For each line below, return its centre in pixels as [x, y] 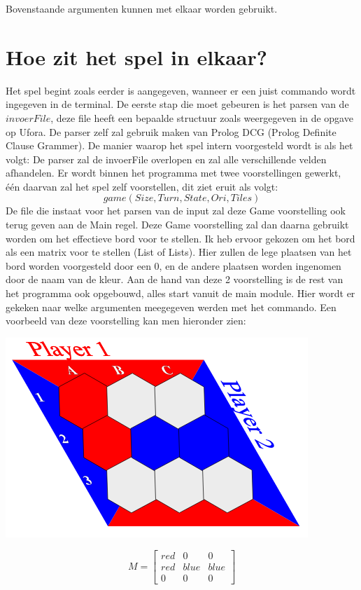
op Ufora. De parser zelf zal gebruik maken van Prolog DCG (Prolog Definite [171, 131]
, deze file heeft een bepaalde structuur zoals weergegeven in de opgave [202, 117]
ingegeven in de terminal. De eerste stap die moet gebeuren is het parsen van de [177, 104]
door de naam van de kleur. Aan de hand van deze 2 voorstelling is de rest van [175, 279]
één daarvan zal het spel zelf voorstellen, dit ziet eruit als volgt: [142, 186]
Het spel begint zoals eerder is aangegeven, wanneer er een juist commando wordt [181, 90]
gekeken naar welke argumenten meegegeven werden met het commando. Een [171, 307]
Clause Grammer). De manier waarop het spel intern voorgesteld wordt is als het [179, 145]
